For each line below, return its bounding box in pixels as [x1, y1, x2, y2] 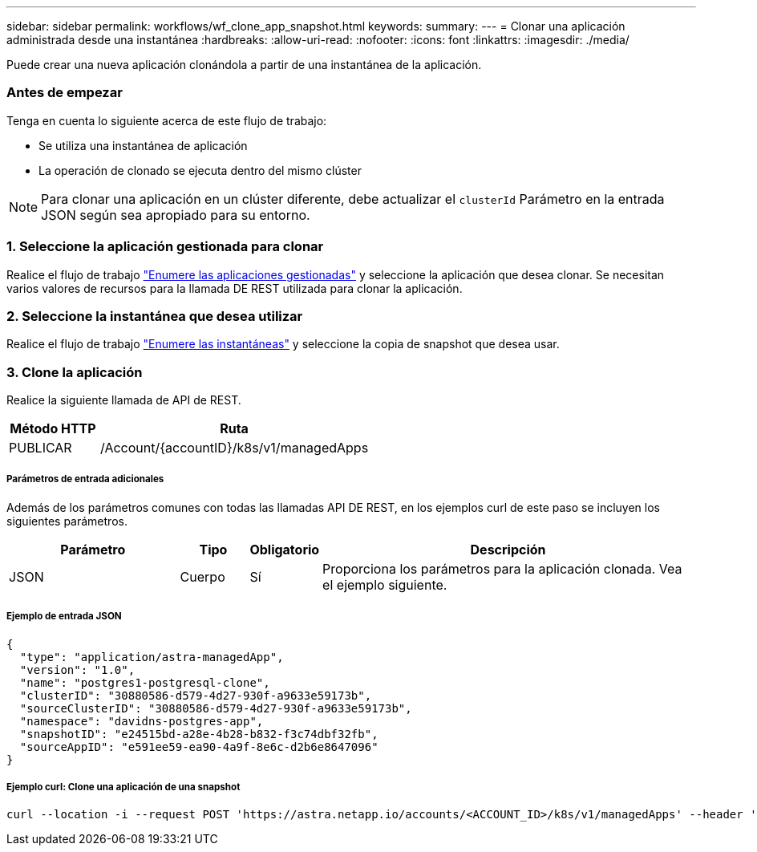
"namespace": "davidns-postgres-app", [19, 714, 264, 728]
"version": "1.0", [19, 663, 136, 676]
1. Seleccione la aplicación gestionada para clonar [6, 238, 324, 255]
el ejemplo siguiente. [322, 576, 447, 593]
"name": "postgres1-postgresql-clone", [19, 676, 270, 689]
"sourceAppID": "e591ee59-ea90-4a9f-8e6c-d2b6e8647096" [19, 740, 378, 753]
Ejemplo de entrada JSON [6, 611, 122, 623]
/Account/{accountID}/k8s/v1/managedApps [100, 440, 369, 456]
